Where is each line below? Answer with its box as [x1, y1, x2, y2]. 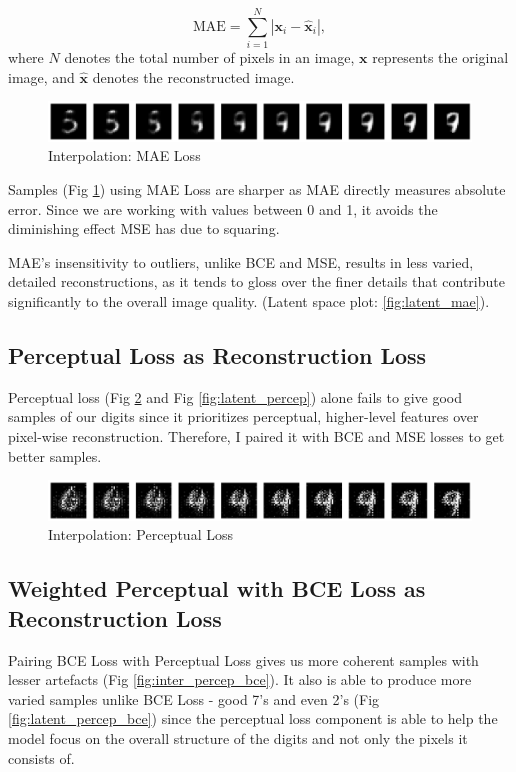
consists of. [8, 747, 75, 768]
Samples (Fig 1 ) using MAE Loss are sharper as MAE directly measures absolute [8, 179, 506, 200]
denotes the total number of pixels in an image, [64, 47, 355, 68]
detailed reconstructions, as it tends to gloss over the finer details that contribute [8, 271, 505, 292]
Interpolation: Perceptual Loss [48, 524, 233, 545]
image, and [8, 66, 75, 87]
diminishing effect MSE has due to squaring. [8, 218, 280, 239]
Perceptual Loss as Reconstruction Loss [8, 340, 427, 371]
